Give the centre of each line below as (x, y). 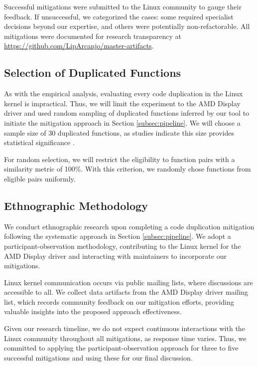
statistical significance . (39, 142)
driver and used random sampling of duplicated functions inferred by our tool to (127, 113)
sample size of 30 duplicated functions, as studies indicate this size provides (119, 132)
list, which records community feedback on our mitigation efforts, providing (119, 301)
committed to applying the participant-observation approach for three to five (121, 348)
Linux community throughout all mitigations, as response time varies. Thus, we (125, 338)
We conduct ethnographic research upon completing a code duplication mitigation (129, 226)
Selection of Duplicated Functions (93, 73)
